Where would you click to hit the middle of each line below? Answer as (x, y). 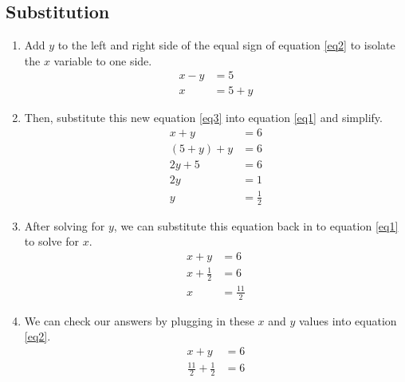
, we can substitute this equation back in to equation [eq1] (256, 225)
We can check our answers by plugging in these (139, 320)
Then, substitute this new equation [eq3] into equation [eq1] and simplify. (203, 118)
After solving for (65, 225)
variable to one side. (103, 60)
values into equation (348, 320)
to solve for (51, 241)
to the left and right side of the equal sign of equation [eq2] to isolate (226, 45)
